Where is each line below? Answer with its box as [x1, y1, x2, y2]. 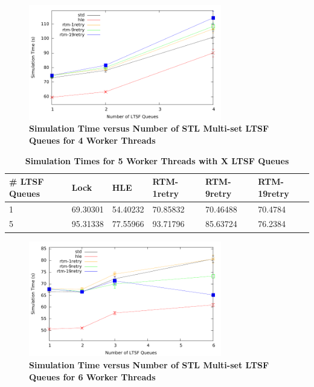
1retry [152, 187, 179, 199]
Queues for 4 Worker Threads [29, 133, 156, 146]
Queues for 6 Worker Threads [29, 370, 156, 383]
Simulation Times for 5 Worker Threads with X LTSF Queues [25, 154, 289, 167]
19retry [258, 187, 289, 199]
